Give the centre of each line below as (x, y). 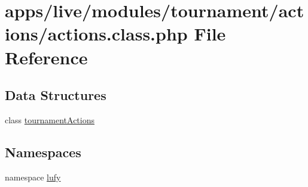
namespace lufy (33, 177)
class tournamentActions (50, 119)
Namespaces (43, 152)
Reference (46, 57)
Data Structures (56, 95)
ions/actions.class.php (96, 34)
